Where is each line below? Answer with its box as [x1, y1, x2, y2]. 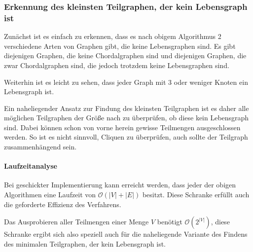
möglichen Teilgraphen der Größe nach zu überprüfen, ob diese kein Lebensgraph [4, 112, 249, 123]
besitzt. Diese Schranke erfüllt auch [142, 189, 250, 200]
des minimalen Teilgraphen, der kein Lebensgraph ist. [4, 238, 166, 249]
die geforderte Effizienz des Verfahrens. [4, 199, 121, 209]
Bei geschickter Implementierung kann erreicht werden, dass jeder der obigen [4, 180, 236, 190]
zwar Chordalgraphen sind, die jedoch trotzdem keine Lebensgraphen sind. [4, 60, 229, 70]
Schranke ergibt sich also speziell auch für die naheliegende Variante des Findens [4, 229, 248, 239]
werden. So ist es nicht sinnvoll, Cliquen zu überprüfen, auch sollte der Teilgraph [4, 132, 248, 142]
